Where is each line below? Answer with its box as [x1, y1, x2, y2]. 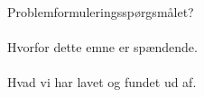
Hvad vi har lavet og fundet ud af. [7, 73, 197, 92]
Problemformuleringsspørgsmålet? [7, 3, 194, 21]
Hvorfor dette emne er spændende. [7, 38, 198, 57]
